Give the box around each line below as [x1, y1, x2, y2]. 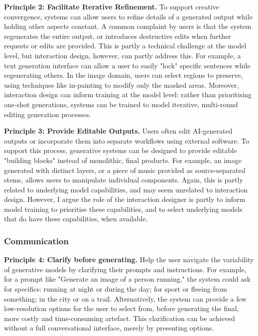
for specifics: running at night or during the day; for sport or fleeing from [4, 284, 227, 294]
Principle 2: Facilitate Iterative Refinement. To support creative [4, 1, 220, 11]
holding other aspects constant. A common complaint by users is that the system [4, 21, 252, 31]
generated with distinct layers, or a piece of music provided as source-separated [4, 165, 246, 175]
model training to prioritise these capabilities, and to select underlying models [4, 203, 243, 214]
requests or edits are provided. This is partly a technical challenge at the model [4, 40, 247, 51]
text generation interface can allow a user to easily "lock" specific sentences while [4, 60, 251, 70]
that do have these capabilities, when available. [4, 213, 148, 224]
